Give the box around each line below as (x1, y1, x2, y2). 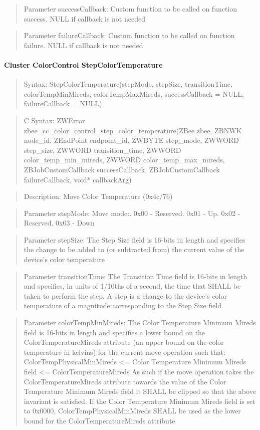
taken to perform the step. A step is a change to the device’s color (24, 290, 227, 301)
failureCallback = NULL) (24, 98, 102, 109)
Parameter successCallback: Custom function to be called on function (24, 4, 237, 14)
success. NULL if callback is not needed (24, 13, 145, 24)
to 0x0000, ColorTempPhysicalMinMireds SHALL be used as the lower (24, 405, 241, 416)
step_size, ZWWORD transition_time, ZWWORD (24, 144, 181, 155)
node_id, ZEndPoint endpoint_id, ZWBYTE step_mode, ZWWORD (24, 135, 239, 145)
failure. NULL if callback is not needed (24, 40, 143, 50)
